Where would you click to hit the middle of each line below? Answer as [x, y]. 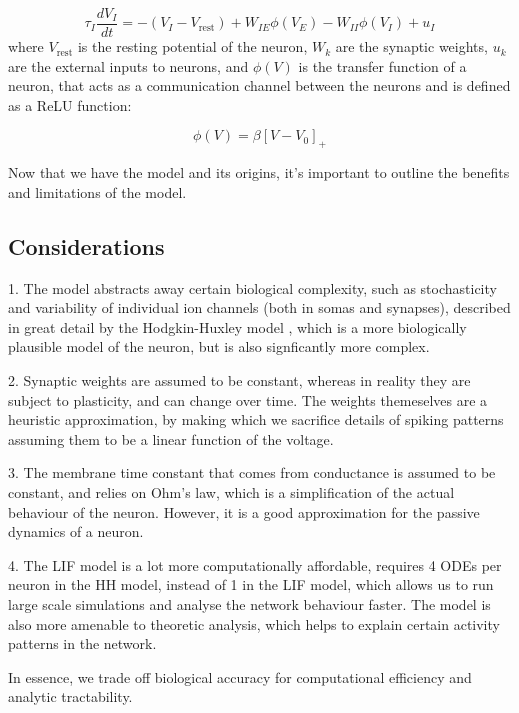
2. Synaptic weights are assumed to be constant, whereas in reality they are [239, 380]
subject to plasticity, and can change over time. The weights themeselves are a [248, 399]
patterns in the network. [82, 643]
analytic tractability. [70, 696]
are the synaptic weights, [411, 46]
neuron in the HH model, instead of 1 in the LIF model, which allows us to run [251, 584]
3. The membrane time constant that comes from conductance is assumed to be [252, 472]
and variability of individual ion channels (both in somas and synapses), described [259, 307]
